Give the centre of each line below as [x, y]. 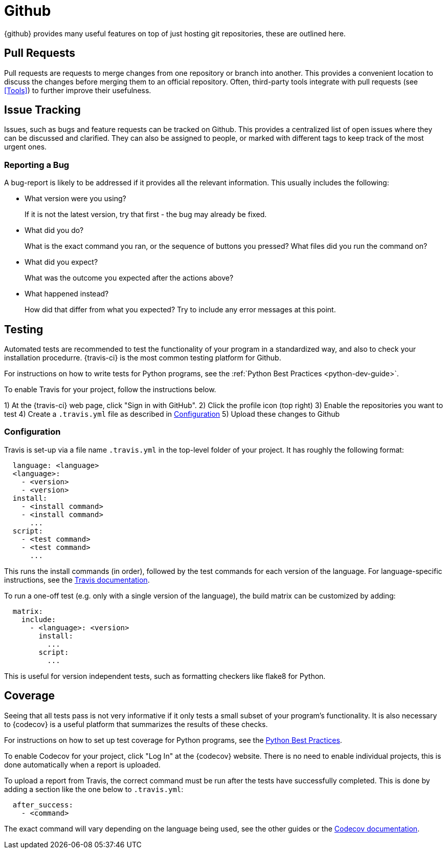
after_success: [43, 805]
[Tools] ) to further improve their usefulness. [78, 90]
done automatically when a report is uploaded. [82, 764]
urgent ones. [26, 147]
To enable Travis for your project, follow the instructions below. [110, 390]
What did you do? [54, 230]
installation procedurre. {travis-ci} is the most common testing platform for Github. [143, 358]
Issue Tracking [42, 110]
